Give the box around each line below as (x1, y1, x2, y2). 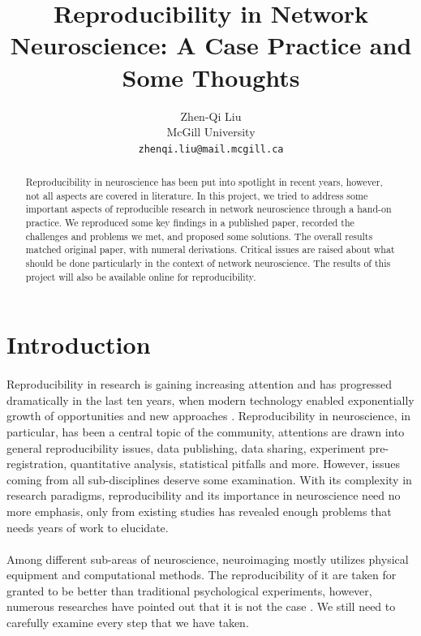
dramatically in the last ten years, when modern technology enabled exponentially (6, 391, 415, 408)
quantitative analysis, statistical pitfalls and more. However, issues (70, 455, 401, 472)
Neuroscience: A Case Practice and (10, 28, 412, 62)
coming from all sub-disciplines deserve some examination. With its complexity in (6, 471, 412, 488)
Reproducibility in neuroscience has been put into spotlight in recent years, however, (25, 175, 383, 189)
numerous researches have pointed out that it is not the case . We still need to (6, 598, 396, 615)
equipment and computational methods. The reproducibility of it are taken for (6, 566, 397, 583)
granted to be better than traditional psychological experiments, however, (6, 582, 372, 599)
